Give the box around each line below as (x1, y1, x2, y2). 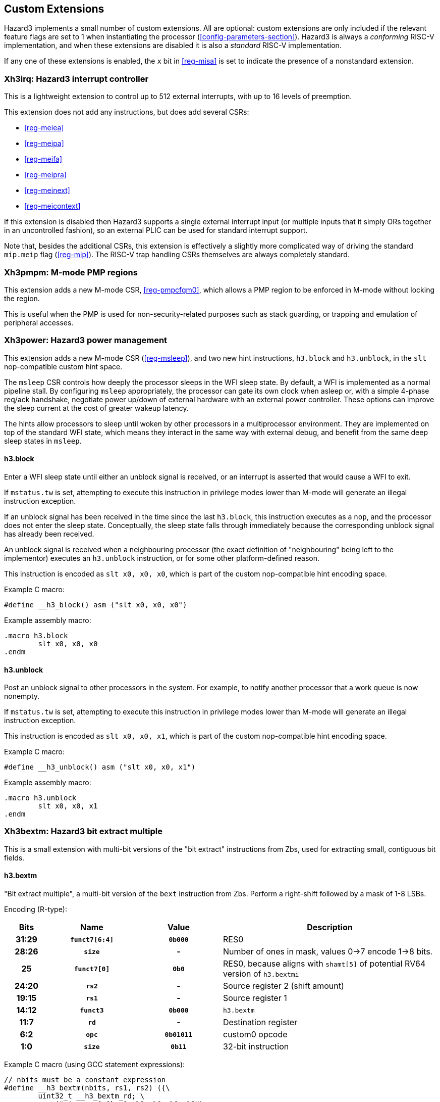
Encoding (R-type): (4, 905, 67, 914)
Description (307, 922, 353, 933)
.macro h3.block (4, 631, 68, 640)
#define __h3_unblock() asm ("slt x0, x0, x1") (4, 763, 196, 772)
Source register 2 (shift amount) (223, 981, 344, 991)
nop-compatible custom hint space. (4, 362, 123, 371)
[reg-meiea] (24, 123, 64, 132)
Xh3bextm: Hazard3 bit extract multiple (4, 826, 162, 837)
